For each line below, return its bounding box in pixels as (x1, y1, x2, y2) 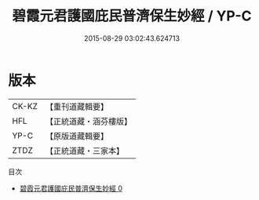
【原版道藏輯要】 (45, 130, 108, 141)
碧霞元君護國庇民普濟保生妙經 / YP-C (12, 7, 252, 25)
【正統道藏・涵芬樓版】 (45, 115, 132, 126)
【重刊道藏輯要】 (45, 101, 108, 112)
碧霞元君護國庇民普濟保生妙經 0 (19, 184, 123, 193)
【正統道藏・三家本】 (45, 145, 124, 156)
